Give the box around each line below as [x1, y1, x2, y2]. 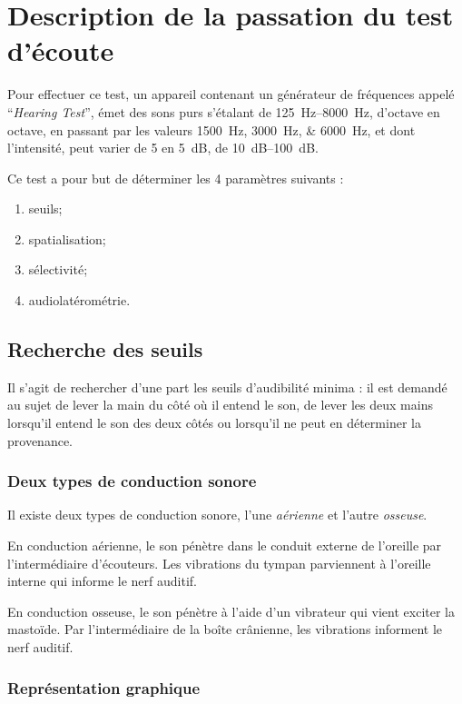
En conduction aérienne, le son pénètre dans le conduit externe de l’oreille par [7, 536, 442, 555]
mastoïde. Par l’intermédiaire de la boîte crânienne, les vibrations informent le [7, 620, 443, 639]
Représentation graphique [7, 676, 201, 699]
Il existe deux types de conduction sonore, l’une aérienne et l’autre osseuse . [7, 505, 428, 524]
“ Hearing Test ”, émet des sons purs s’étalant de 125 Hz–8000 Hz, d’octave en [7, 102, 440, 121]
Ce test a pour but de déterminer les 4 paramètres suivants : [7, 168, 344, 187]
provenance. [7, 431, 73, 450]
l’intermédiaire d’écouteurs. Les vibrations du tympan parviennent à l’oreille [7, 553, 431, 572]
